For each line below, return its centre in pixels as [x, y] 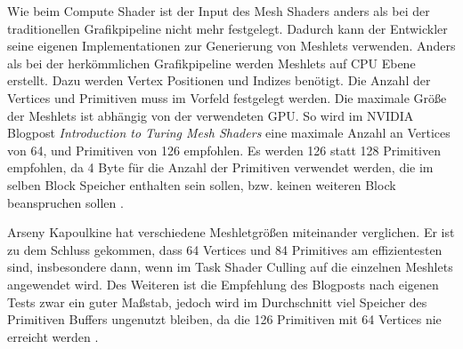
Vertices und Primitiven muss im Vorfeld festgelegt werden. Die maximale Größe [227, 97]
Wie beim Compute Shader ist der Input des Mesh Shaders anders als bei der [219, 11]
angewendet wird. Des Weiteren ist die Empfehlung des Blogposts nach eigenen [223, 284]
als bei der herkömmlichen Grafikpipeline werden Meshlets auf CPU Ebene [211, 63]
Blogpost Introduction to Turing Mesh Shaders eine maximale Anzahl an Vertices [229, 133]
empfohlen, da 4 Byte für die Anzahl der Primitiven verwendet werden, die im [220, 167]
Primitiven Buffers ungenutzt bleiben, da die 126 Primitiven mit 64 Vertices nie [224, 319]
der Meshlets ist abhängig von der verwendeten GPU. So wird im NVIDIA [211, 115]
